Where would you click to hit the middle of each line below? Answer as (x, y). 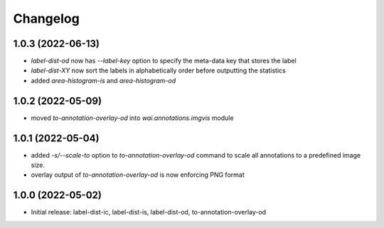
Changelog (46, 18)
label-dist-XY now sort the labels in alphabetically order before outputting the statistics (158, 70)
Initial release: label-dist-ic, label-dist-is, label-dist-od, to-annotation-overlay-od (149, 212)
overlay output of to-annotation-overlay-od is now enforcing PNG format (138, 175)
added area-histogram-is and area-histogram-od (103, 80)
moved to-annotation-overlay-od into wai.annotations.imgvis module (132, 118)
